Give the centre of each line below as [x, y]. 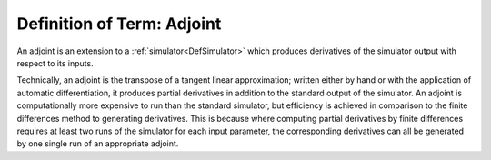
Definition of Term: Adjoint [119, 24]
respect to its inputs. [55, 63]
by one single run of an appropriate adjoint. [98, 144]
